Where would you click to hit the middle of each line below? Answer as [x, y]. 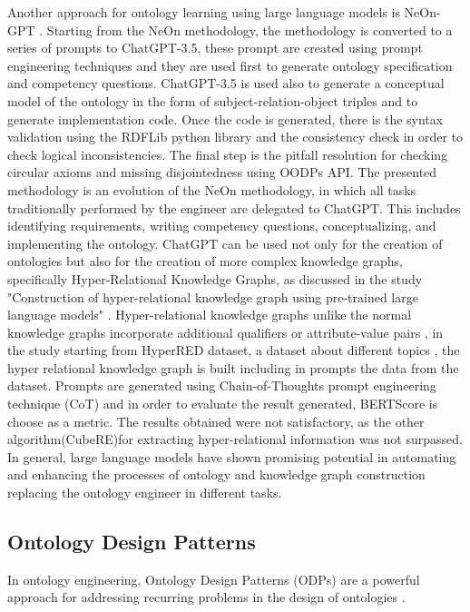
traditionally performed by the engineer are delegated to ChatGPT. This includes [234, 207]
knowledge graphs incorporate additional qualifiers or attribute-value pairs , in [225, 332]
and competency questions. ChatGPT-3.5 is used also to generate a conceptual [226, 83]
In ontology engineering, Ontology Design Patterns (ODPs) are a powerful [214, 579]
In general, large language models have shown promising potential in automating [232, 456]
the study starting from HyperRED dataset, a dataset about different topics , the [234, 350]
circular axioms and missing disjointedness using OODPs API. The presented [222, 172]
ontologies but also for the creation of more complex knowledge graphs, [205, 261]
